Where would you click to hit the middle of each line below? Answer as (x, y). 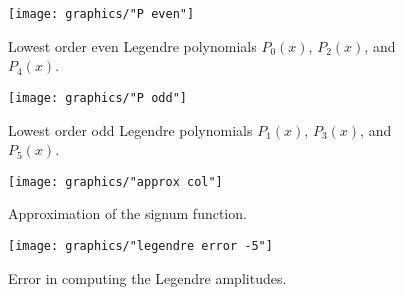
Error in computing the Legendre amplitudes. (147, 277)
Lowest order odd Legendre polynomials (130, 129)
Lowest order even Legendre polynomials (132, 45)
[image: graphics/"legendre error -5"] (140, 245)
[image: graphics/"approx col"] (115, 181)
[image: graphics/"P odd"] (97, 97)
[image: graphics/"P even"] (101, 14)
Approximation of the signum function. (127, 213)
